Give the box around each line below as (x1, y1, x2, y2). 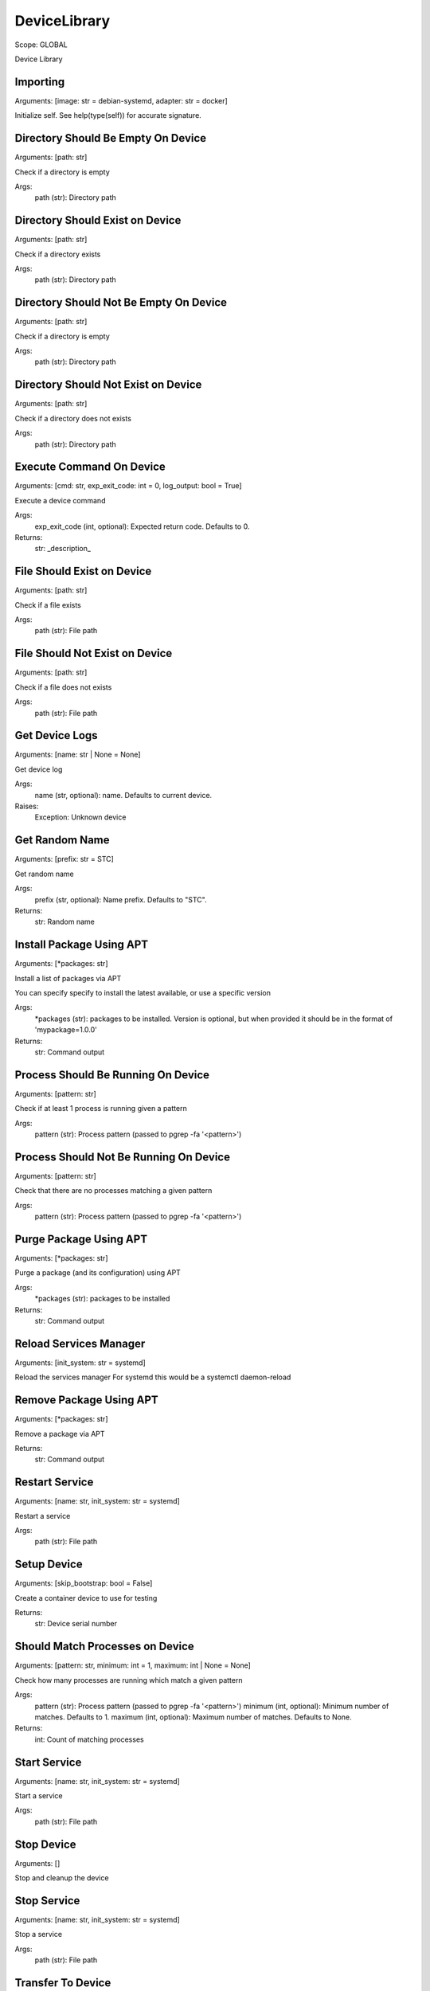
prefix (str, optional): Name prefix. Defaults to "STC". (34, 894, 207, 904)
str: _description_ (34, 544, 92, 553)
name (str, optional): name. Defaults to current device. (34, 790, 213, 800)
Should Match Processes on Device (14, 1640, 194, 1653)
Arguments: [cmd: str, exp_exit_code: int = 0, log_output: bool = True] (14, 481, 242, 491)
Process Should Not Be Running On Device (14, 1150, 231, 1164)
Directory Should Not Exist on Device (14, 378, 202, 392)
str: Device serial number (34, 1619, 117, 1629)
